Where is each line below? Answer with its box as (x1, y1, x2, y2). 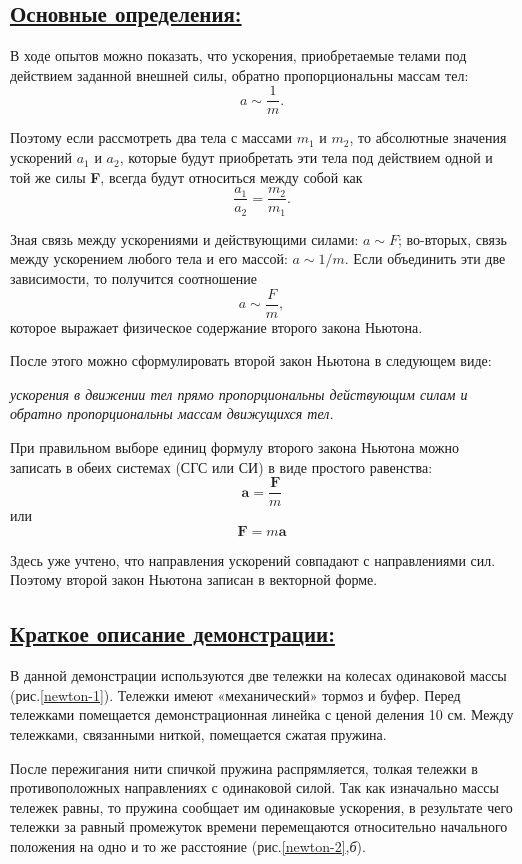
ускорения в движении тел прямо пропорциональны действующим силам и (10, 383, 468, 404)
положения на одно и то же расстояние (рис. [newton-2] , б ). (10, 835, 366, 856)
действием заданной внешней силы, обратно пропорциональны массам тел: (10, 64, 469, 85)
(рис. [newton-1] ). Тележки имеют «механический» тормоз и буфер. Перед (10, 684, 461, 705)
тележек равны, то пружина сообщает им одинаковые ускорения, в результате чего (10, 796, 513, 817)
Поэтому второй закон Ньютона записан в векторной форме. (10, 569, 378, 590)
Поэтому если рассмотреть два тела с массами (10, 127, 293, 148)
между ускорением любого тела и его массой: (10, 248, 288, 269)
